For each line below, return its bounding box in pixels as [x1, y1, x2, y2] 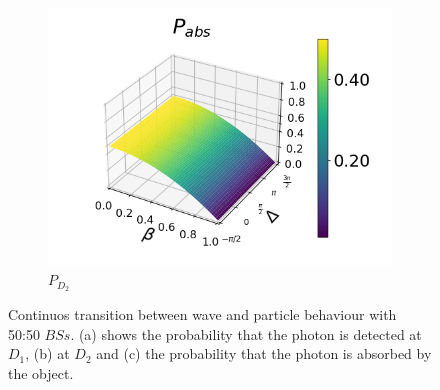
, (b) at [25, 343, 70, 364]
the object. [8, 362, 74, 383]
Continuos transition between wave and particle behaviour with [8, 303, 397, 324]
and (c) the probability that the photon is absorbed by [96, 343, 432, 364]
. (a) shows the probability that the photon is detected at [70, 323, 422, 344]
